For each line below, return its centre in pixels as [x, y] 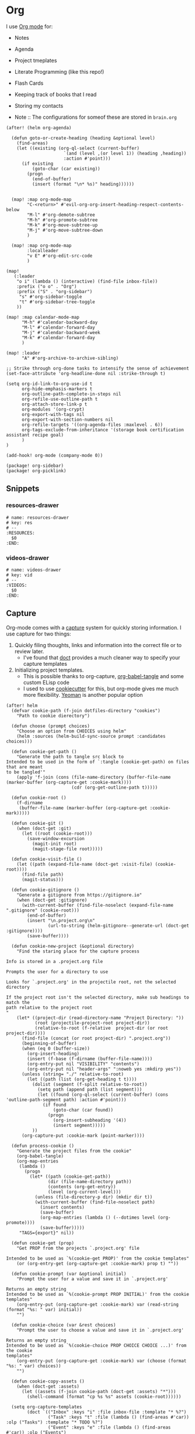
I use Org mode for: [29, 26]
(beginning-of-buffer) [49, 1043]
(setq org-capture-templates [47, 1407]
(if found [55, 1105]
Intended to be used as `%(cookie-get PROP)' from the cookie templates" [98, 1258]
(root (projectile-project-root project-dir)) [92, 1023]
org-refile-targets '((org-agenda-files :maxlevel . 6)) [92, 425]
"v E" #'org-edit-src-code [60, 256]
